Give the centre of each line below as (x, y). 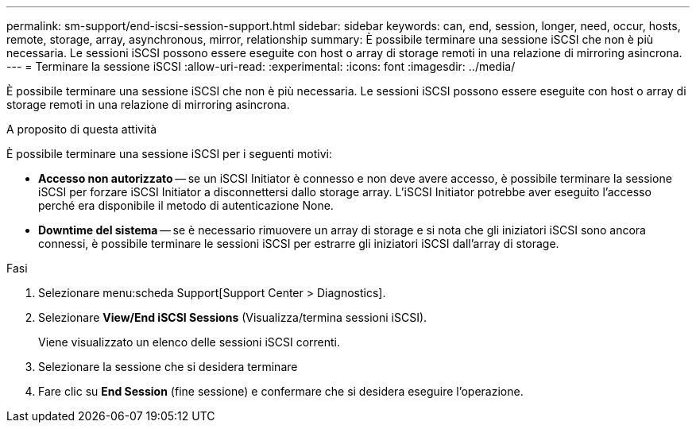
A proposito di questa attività (82, 129)
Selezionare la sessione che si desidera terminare (168, 367)
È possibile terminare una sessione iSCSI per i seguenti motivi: (170, 154)
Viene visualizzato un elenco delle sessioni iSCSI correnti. (189, 342)
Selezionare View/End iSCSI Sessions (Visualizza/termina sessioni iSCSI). (233, 317)
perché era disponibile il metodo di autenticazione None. (186, 205)
